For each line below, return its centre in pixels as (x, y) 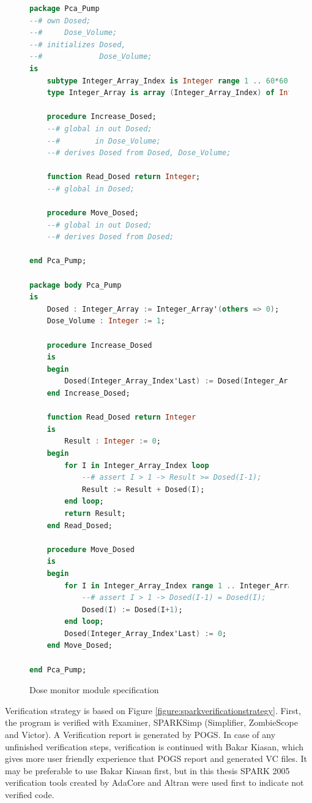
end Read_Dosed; (80, 525)
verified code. (30, 794)
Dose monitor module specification (94, 690)
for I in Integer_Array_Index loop (137, 465)
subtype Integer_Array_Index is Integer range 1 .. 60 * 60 (167, 81)
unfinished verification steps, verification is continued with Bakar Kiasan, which (154, 746)
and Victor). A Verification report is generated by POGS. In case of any (140, 735)
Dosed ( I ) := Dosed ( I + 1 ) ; (132, 609)
